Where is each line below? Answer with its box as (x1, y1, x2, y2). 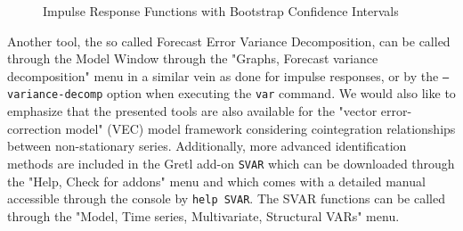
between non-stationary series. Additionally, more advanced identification (7, 136, 407, 155)
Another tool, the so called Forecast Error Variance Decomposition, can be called (7, 31, 451, 50)
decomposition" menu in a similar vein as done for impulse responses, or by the (7, 66, 439, 85)
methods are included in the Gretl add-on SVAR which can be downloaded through (7, 153, 455, 172)
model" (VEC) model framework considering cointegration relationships (65, 119, 456, 137)
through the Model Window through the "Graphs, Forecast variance (7, 49, 378, 68)
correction (7, 119, 61, 137)
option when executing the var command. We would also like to (107, 84, 456, 103)
